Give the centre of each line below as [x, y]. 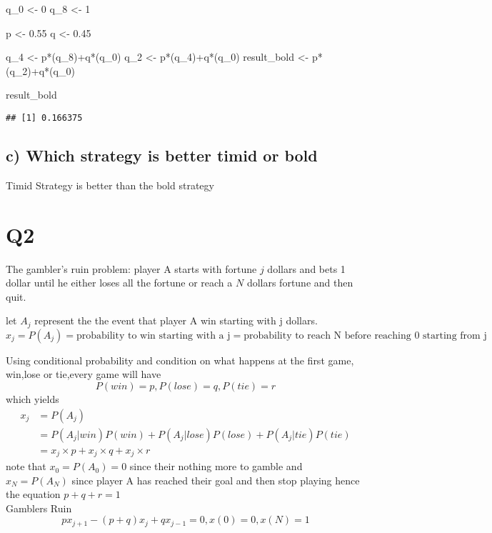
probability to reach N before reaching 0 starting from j [365, 335]
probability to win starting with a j [153, 335]
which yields [32, 398]
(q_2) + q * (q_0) [40, 70]
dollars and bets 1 [306, 268]
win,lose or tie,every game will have [84, 374]
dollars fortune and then [300, 283]
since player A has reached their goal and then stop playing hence [216, 480]
